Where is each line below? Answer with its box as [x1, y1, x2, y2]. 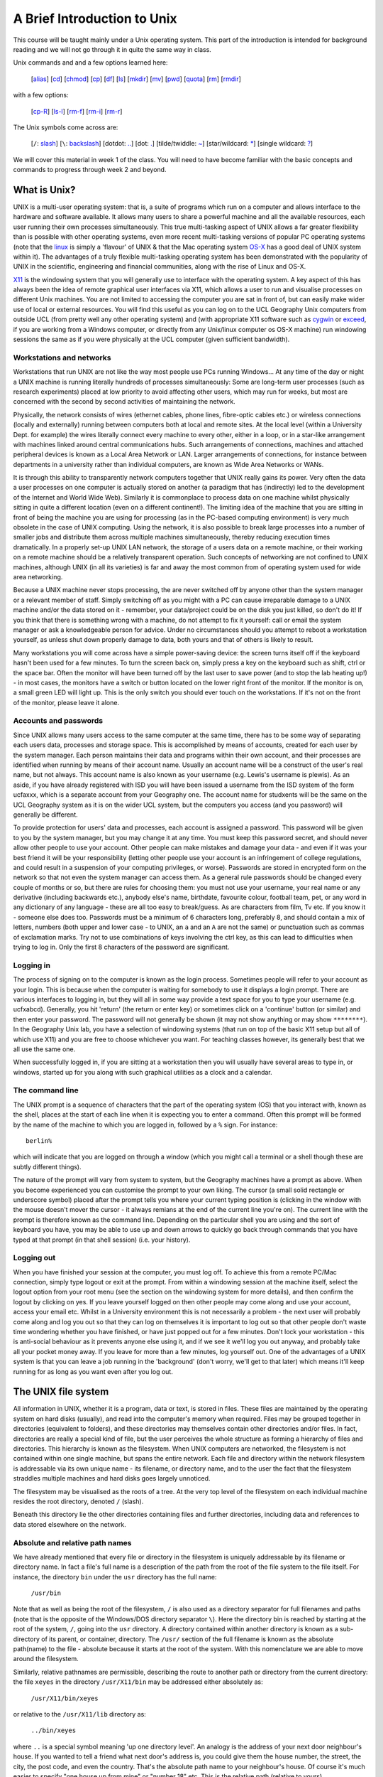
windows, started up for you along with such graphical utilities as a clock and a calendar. [13, 1068, 272, 1076]
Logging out [13, 1253, 56, 1263]
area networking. [13, 573, 63, 581]
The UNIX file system [13, 1386, 109, 1398]
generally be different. [13, 810, 78, 819]
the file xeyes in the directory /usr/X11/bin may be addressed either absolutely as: [13, 1677, 263, 1686]
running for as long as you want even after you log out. [13, 1367, 173, 1375]
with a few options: [13, 91, 69, 100]
